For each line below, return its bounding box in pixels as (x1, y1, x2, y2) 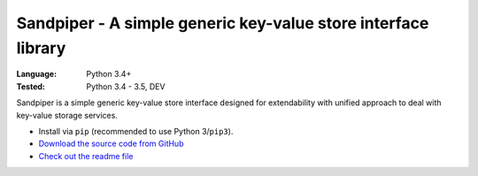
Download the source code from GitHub (38, 138, 184, 149)
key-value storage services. (16, 110, 119, 120)
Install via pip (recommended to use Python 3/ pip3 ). (38, 126, 234, 136)
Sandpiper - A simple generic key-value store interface (16, 13, 429, 33)
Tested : (16, 80, 46, 92)
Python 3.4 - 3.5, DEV (86, 80, 166, 92)
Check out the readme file (38, 150, 134, 161)
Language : (16, 69, 58, 80)
